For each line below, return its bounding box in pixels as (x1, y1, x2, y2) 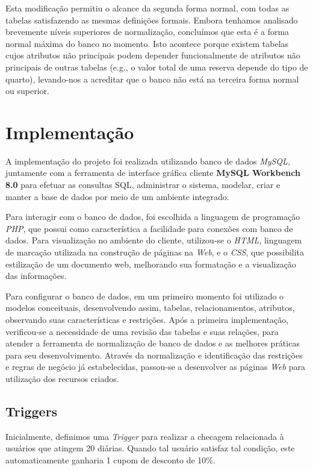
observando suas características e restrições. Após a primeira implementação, (5, 313, 289, 325)
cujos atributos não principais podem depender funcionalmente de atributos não (5, 49, 300, 61)
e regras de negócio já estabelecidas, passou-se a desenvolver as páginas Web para (5, 360, 305, 373)
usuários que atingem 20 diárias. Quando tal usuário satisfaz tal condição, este (5, 442, 295, 454)
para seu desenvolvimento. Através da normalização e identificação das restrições (5, 348, 303, 361)
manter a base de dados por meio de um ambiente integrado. (5, 190, 229, 202)
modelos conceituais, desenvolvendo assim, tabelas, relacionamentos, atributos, (5, 301, 295, 314)
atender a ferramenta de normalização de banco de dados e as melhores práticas (5, 337, 300, 349)
